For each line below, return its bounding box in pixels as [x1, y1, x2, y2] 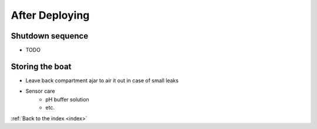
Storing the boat [11, 61, 72, 71]
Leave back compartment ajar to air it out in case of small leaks [25, 76, 179, 84]
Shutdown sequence [11, 31, 89, 41]
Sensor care [25, 88, 55, 95]
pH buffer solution [45, 96, 89, 103]
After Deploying [11, 9, 90, 22]
